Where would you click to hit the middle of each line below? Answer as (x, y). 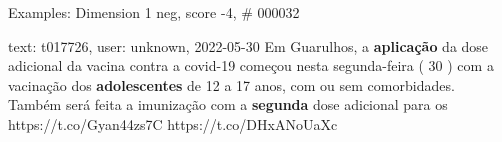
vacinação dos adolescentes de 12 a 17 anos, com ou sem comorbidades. (231, 84)
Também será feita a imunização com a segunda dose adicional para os (228, 104)
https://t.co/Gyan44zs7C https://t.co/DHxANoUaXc (173, 123)
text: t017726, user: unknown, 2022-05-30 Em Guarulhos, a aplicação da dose (248, 45)
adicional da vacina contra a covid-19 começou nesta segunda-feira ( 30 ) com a (251, 65)
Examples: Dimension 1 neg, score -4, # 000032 (154, 12)
